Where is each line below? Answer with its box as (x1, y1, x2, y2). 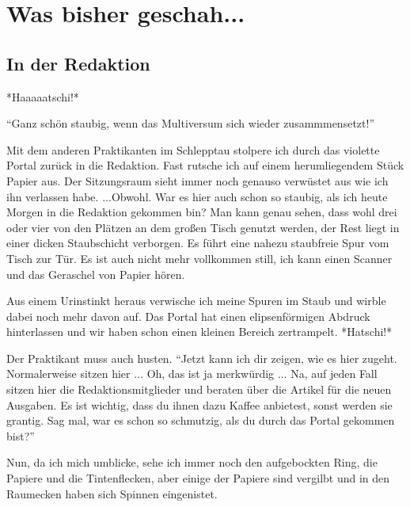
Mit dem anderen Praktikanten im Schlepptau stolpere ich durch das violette (6, 141, 380, 158)
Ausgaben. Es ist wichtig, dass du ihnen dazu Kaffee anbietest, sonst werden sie (6, 396, 393, 413)
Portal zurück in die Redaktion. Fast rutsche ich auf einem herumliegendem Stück (6, 157, 404, 173)
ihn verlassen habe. (6, 188, 99, 204)
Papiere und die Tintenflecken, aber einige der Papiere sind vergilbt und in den (6, 470, 390, 486)
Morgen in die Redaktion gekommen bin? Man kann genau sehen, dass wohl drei (6, 204, 397, 220)
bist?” (6, 427, 35, 444)
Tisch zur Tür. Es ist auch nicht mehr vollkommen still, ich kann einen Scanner (6, 250, 393, 266)
